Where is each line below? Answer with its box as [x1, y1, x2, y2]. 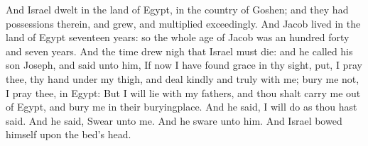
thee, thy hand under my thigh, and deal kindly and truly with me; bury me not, [6, 71, 359, 86]
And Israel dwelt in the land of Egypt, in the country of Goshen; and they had [6, 2, 349, 16]
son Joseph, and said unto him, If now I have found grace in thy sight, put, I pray [6, 57, 362, 72]
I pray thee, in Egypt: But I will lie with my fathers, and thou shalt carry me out [6, 85, 361, 100]
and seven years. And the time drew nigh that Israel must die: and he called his [6, 43, 353, 58]
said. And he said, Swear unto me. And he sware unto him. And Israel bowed [6, 113, 342, 128]
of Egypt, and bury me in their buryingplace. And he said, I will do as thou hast [6, 99, 357, 114]
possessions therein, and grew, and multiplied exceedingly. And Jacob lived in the [6, 16, 361, 30]
